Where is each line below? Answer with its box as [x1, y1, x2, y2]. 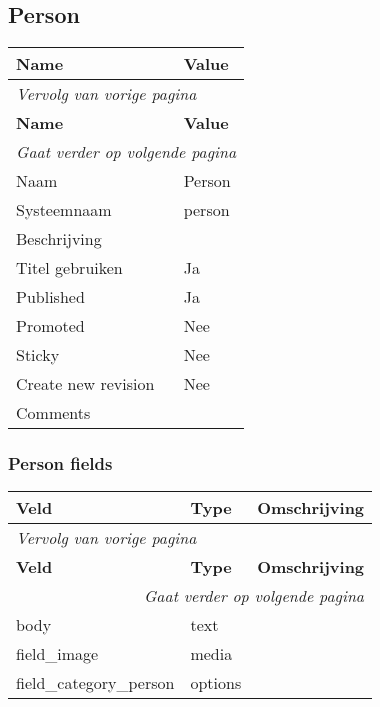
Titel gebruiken [16, 256, 123, 280]
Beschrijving [16, 227, 102, 251]
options [190, 671, 242, 695]
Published [16, 285, 85, 309]
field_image [16, 642, 99, 666]
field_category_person [16, 671, 175, 695]
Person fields [8, 451, 113, 476]
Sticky [16, 343, 60, 367]
